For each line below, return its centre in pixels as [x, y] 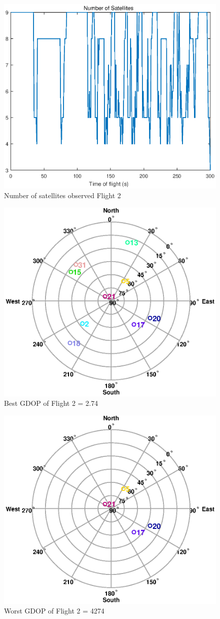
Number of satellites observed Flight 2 [62, 195]
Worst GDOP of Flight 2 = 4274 [54, 611]
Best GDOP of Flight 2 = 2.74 [51, 403]
